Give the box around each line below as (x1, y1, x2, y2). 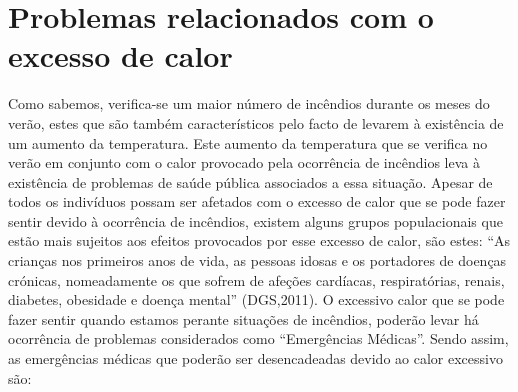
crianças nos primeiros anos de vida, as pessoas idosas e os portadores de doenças (8, 250, 507, 271)
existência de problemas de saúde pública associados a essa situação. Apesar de (8, 171, 493, 192)
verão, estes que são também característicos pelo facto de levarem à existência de (8, 112, 504, 133)
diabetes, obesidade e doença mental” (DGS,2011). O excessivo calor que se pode (8, 289, 505, 310)
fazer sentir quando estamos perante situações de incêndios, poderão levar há (8, 308, 479, 329)
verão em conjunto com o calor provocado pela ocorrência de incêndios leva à (8, 152, 480, 173)
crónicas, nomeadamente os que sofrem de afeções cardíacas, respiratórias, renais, (8, 269, 505, 290)
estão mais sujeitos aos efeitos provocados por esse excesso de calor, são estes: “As (8, 230, 511, 251)
